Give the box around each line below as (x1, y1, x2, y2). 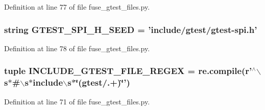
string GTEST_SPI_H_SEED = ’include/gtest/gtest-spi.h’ (4, 23, 257, 35)
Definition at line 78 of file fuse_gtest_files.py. (4, 43, 150, 53)
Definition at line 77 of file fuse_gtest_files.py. (4, 2, 150, 12)
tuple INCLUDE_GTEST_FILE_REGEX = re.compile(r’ (4, 64, 252, 77)
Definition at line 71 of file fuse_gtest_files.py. (4, 96, 150, 106)
